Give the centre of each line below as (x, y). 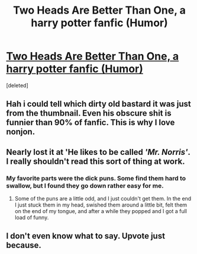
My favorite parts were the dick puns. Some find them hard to (96, 178)
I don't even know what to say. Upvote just (86, 236)
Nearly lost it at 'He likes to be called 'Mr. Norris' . (98, 152)
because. (24, 245)
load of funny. (32, 218)
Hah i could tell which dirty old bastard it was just (98, 104)
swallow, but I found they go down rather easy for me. (85, 186)
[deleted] (17, 85)
